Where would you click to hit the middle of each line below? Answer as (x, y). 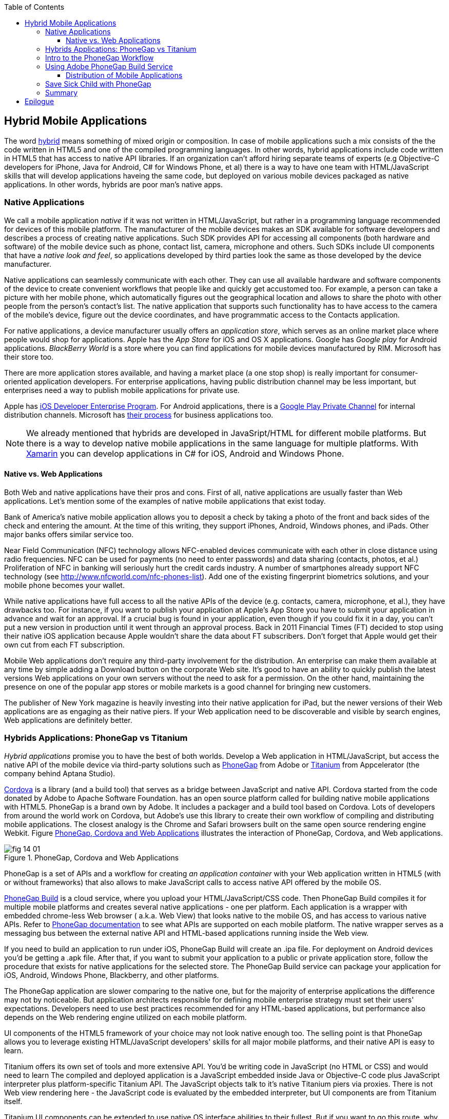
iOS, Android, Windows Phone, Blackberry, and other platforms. (112, 975)
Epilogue (40, 101)
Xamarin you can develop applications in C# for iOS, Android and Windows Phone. (185, 453)
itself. (13, 1101)
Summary (62, 93)
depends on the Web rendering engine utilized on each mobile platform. (125, 1017)
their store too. (29, 357)
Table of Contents (34, 7)
